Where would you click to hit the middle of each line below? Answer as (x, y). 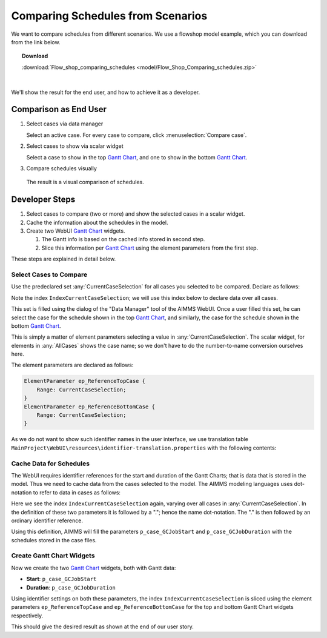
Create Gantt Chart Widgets (53, 556)
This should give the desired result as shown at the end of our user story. (102, 626)
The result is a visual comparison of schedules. (85, 182)
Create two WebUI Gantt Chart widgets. (76, 231)
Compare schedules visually (61, 168)
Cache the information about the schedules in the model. (97, 222)
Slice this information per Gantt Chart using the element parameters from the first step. (150, 248)
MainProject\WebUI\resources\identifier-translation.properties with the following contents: (144, 448)
